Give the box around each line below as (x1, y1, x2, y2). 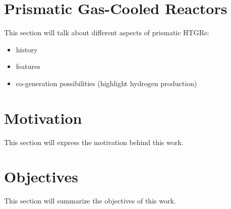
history (16, 44, 38, 54)
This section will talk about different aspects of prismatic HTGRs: (4, 27, 209, 38)
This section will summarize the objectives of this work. (4, 195, 176, 206)
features (16, 61, 40, 72)
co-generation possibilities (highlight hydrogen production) (16, 78, 197, 88)
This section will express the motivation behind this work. (4, 136, 184, 147)
